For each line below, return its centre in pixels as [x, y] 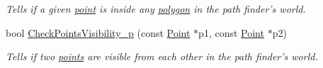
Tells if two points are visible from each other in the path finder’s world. [162, 56]
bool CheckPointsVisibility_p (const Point [98, 32]
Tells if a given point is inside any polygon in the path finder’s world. [156, 8]
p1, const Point [231, 32]
